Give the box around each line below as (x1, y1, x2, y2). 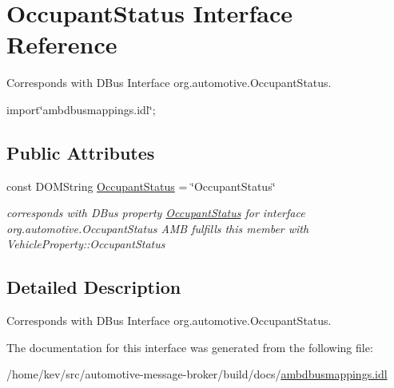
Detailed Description (6, 275, 181, 299)
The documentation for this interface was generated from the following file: (6, 339, 373, 355)
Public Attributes (6, 140, 155, 164)
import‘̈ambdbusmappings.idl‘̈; (6, 101, 156, 117)
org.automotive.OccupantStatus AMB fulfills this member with (6, 220, 309, 236)
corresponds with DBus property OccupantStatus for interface (6, 204, 305, 221)
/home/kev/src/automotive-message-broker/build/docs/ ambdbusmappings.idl (6, 366, 388, 382)
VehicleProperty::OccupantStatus (6, 236, 165, 252)
